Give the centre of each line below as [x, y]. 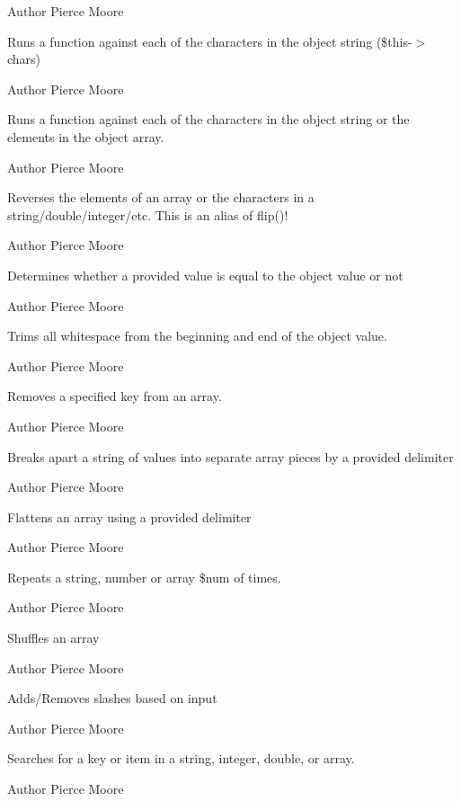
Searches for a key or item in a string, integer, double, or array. [181, 758]
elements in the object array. [86, 136]
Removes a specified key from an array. [115, 396]
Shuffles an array [53, 638]
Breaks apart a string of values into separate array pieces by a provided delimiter [230, 456]
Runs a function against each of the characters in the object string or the [208, 119]
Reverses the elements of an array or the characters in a [161, 197]
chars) [24, 59]
